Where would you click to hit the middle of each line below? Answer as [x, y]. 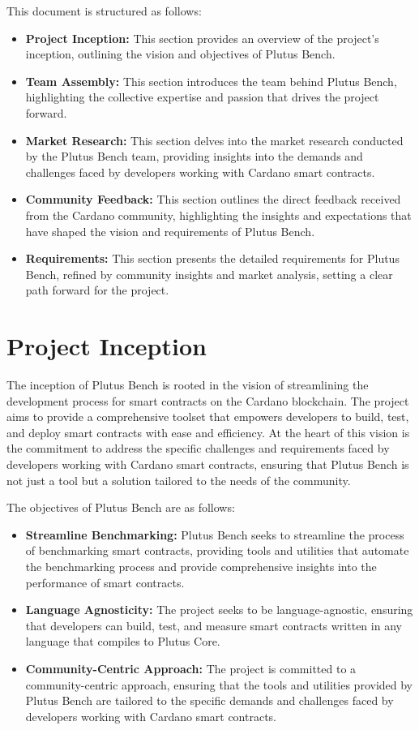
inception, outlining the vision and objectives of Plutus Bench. [180, 54]
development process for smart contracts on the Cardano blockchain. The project [208, 400]
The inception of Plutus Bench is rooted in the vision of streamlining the [188, 385]
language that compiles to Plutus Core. [123, 641]
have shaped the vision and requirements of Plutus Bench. [170, 231]
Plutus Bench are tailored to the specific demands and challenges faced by [209, 700]
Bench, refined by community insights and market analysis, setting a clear [209, 274]
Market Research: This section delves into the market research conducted [214, 140]
